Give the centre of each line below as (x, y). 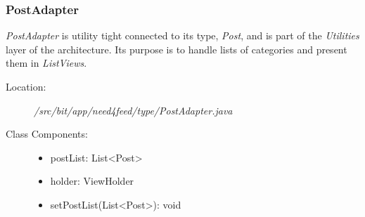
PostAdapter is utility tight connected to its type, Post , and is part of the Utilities (182, 35)
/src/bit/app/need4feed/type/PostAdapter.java (133, 110)
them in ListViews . (46, 63)
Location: (26, 86)
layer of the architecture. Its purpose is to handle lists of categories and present (177, 49)
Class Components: (47, 134)
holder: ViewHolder (92, 181)
